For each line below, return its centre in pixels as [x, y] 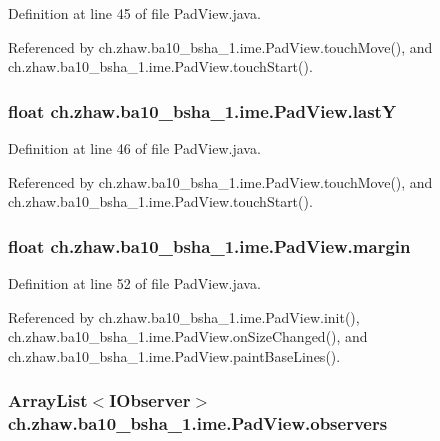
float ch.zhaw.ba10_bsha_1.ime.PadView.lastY [202, 110]
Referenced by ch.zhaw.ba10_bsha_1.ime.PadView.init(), [184, 316]
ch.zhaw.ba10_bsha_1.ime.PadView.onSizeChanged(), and [188, 336]
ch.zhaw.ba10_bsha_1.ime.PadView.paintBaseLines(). [174, 355]
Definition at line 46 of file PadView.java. [134, 148]
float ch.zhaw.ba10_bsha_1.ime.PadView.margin [209, 245]
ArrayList [48, 400]
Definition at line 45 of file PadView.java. [134, 13]
